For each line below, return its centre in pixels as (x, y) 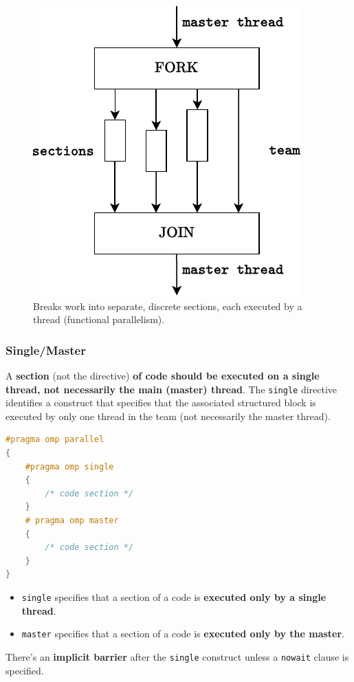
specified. (25, 670)
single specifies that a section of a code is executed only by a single (174, 596)
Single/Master (46, 350)
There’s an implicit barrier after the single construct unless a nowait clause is (177, 656)
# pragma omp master (72, 520)
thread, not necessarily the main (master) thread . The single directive (172, 389)
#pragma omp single (69, 466)
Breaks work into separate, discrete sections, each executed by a (168, 306)
